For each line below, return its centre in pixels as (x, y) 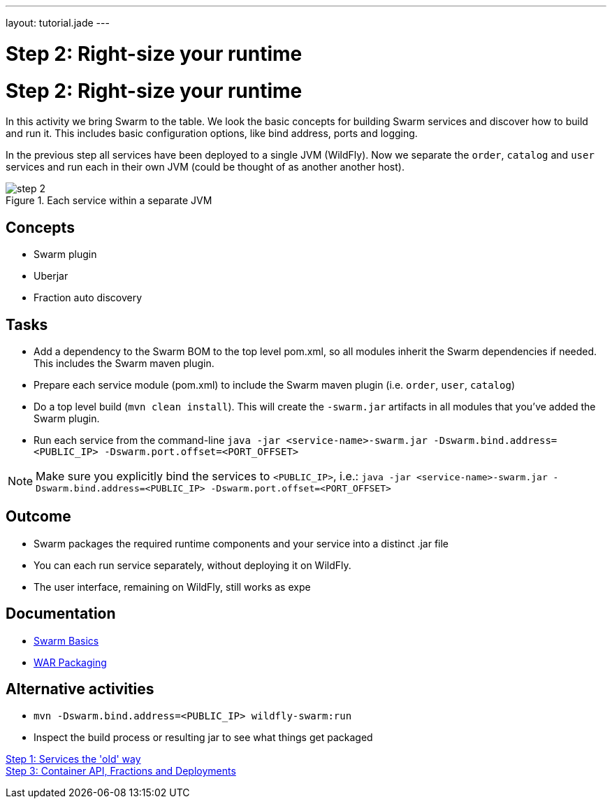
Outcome (38, 517)
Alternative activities (80, 689)
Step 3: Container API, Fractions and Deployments (121, 771)
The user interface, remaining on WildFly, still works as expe (172, 587)
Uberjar (51, 276)
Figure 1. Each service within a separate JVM (109, 201)
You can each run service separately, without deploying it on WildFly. (192, 565)
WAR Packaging (70, 662)
